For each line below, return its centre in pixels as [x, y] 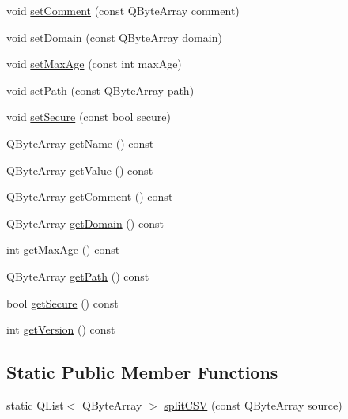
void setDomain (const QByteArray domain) [114, 37]
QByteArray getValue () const [80, 170]
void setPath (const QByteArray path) [100, 90]
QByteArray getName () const [80, 143]
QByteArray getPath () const [78, 276]
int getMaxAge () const [63, 249]
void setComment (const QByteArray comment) [123, 10]
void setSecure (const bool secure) [89, 117]
